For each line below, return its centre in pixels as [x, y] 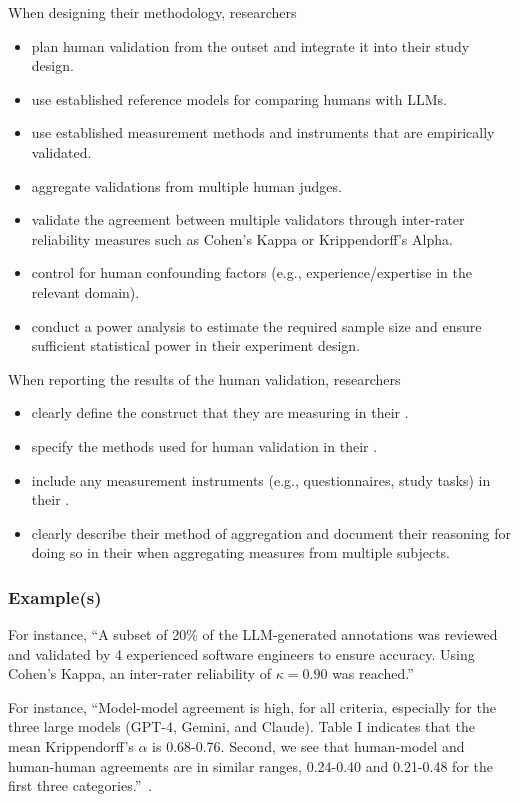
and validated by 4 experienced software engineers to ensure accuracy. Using [241, 653]
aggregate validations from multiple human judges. [186, 185]
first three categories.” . [80, 785]
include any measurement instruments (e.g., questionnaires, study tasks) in [261, 479]
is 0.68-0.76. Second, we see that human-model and [308, 746]
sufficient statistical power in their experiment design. [196, 345]
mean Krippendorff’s [71, 746]
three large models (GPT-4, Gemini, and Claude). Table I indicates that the [241, 726]
